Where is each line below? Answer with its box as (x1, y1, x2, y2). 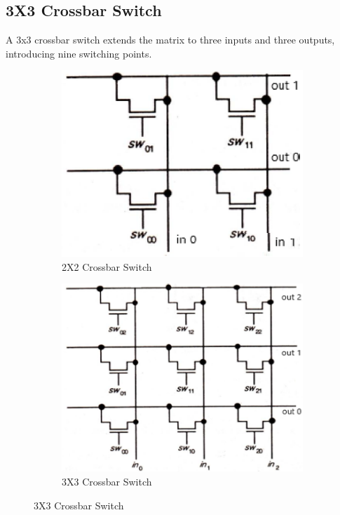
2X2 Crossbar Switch (62, 259, 152, 274)
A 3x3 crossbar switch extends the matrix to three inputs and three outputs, (6, 32, 335, 47)
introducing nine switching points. (6, 46, 152, 60)
